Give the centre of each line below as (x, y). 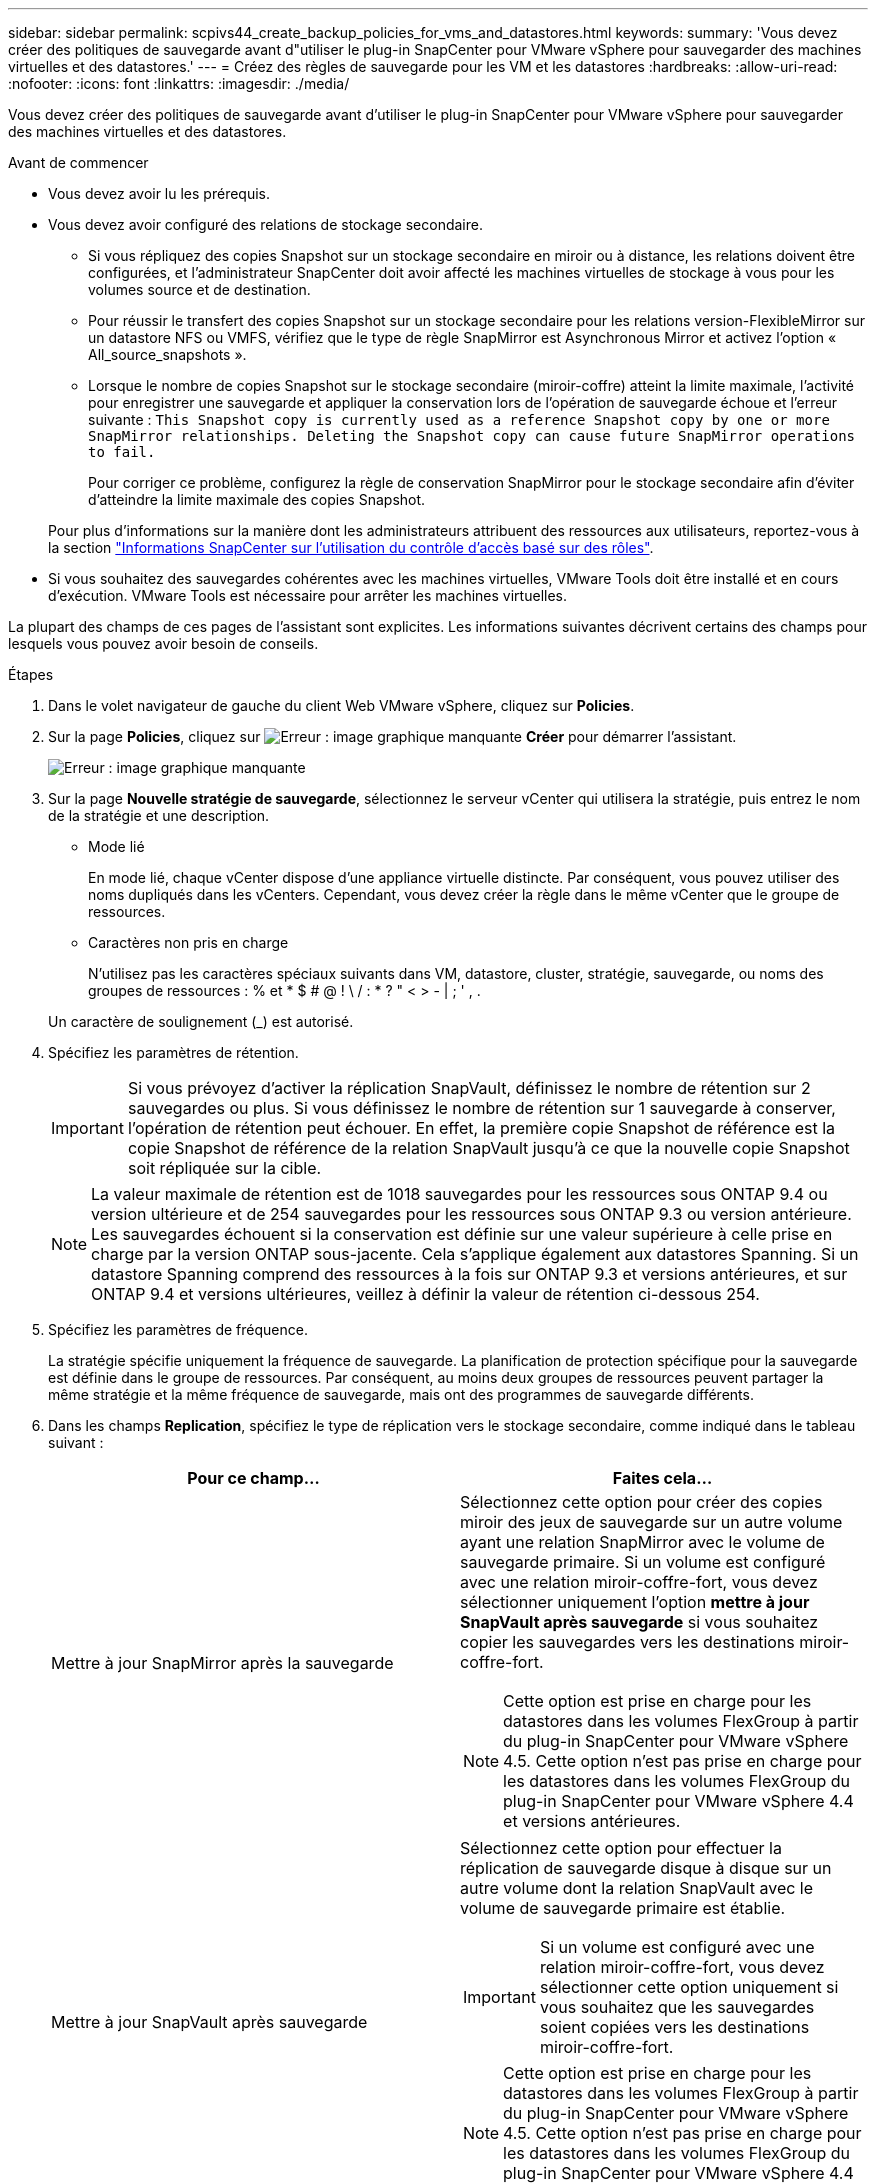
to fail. (122, 452)
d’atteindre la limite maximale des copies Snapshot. (257, 499)
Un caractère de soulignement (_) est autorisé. (201, 1021)
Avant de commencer (78, 162)
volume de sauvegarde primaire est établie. (623, 1908)
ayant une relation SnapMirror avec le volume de (642, 1542)
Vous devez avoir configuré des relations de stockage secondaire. (265, 224)
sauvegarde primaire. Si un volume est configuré (643, 1562)
